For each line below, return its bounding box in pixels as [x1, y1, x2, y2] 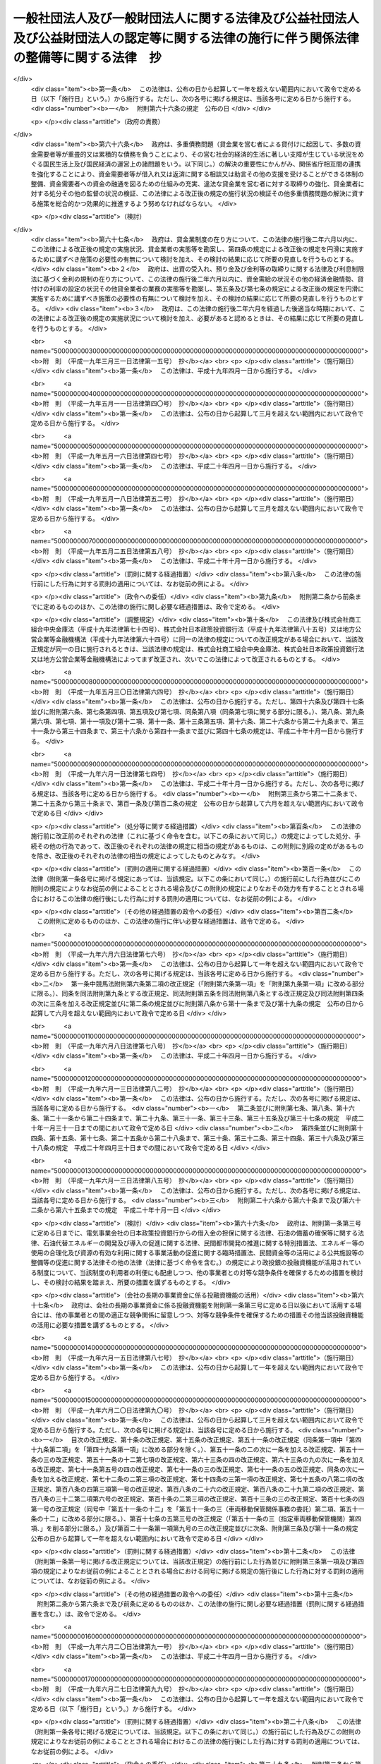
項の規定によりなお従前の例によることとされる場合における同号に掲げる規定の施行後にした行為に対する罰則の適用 [30, 1567, 365, 1575]
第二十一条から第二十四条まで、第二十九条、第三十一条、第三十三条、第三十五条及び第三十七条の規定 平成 [42, 1113, 358, 1122]
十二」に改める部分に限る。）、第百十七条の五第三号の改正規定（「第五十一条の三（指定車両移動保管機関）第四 [42, 1514, 361, 1523]
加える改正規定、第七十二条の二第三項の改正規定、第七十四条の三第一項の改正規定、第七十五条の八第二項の [42, 1475, 358, 1483]
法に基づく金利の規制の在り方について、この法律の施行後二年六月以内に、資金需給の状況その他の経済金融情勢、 [30, 274, 358, 283]
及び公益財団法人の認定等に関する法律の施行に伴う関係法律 [13, 30, 360, 46]
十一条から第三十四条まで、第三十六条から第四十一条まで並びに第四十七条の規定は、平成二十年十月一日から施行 [30, 727, 358, 735]
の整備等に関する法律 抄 [13, 50, 162, 66]
